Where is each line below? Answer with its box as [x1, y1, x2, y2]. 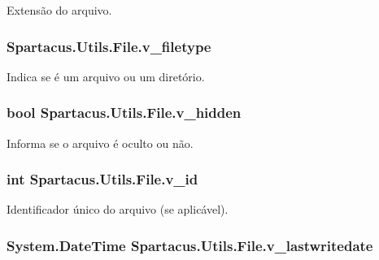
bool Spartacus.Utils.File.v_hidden [7, 102, 242, 123]
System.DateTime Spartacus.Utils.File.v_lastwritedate [7, 235, 373, 255]
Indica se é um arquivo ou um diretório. [7, 67, 205, 84]
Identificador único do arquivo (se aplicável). [7, 201, 229, 218]
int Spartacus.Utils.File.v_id [7, 169, 198, 189]
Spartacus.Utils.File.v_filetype [7, 36, 211, 56]
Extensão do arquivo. [7, 2, 112, 18]
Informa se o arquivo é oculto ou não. [7, 134, 194, 151]
